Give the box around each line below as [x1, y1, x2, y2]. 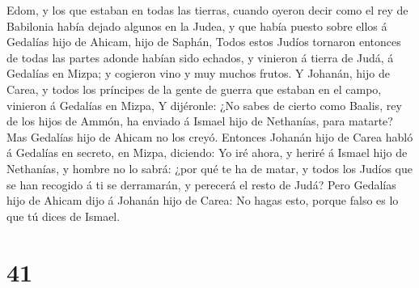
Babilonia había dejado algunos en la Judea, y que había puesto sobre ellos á [6, 17, 387, 34]
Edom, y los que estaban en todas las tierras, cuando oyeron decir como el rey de [6, 2, 408, 18]
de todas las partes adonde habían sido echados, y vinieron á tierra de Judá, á [6, 49, 394, 66]
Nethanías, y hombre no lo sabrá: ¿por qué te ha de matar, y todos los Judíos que [6, 159, 413, 176]
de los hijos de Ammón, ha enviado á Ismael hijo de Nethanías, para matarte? [6, 112, 393, 129]
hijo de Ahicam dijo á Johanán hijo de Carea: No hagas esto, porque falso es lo [6, 192, 399, 209]
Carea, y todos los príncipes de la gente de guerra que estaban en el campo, [6, 80, 382, 97]
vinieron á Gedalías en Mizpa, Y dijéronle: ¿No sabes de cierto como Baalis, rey [6, 96, 402, 113]
